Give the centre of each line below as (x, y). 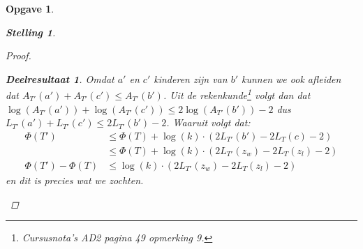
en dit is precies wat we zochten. (75, 180)
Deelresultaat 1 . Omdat (60, 78)
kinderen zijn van (191, 78)
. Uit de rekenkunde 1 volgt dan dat (237, 94)
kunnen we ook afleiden (291, 78)
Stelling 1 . (31, 32)
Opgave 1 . (30, 8)
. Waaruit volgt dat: (208, 122)
